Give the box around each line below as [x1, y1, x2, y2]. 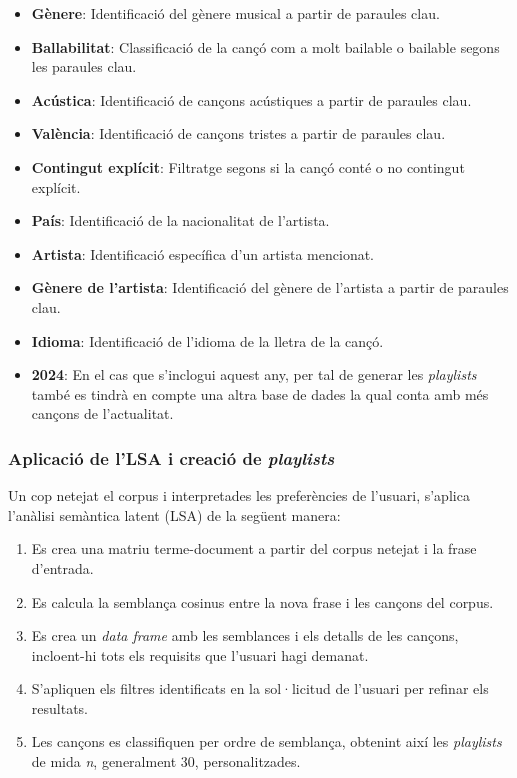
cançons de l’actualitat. [31, 403, 174, 424]
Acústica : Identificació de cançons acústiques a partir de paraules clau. [31, 89, 472, 110]
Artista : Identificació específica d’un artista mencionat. [31, 243, 375, 264]
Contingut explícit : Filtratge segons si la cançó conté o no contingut [31, 156, 465, 177]
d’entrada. [31, 557, 94, 578]
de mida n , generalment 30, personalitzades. [31, 751, 301, 772]
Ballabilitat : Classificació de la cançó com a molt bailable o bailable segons [31, 36, 500, 57]
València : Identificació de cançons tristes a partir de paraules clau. [31, 123, 446, 144]
